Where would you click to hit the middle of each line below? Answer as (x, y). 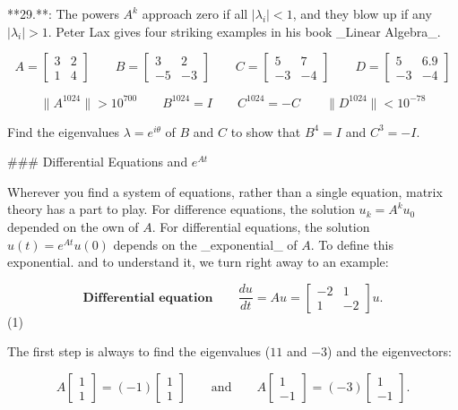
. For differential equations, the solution (261, 227)
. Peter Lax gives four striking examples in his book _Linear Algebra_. (244, 31)
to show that (266, 131)
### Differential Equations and (98, 162)
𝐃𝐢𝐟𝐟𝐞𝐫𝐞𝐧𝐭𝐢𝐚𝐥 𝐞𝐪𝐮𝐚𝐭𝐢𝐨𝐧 (148, 298)
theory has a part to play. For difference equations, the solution (181, 209)
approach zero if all (195, 13)
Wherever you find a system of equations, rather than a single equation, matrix (225, 191)
